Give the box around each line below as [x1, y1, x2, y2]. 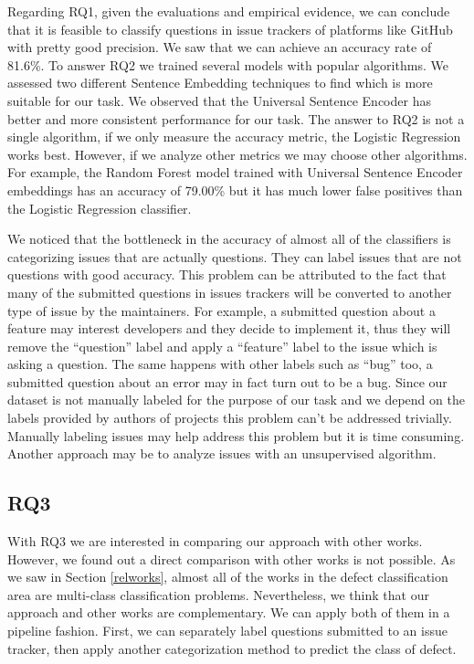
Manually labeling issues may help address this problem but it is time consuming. [7, 426, 465, 445]
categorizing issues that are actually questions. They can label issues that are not [7, 247, 462, 266]
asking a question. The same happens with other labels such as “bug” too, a [7, 354, 433, 374]
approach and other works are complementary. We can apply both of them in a [7, 603, 450, 622]
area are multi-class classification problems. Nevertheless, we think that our [7, 585, 429, 604]
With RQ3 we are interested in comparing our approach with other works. [7, 532, 423, 551]
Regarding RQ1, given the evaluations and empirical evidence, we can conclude [7, 2, 450, 20]
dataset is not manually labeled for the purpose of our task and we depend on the [7, 390, 465, 409]
